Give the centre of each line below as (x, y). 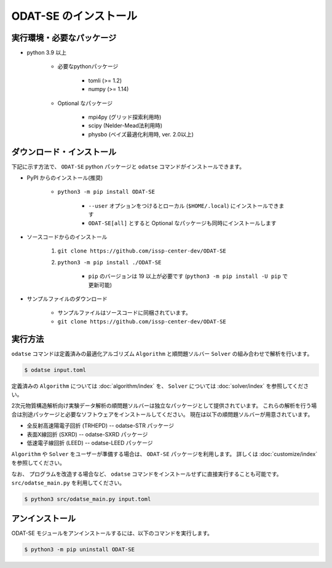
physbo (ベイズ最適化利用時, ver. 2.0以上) (141, 134)
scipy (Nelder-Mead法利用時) (125, 125)
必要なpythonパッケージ (88, 66)
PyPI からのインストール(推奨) (65, 178)
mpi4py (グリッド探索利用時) (125, 117)
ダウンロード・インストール (64, 152)
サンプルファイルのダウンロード (67, 299)
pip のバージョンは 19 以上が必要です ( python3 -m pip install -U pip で (188, 276)
